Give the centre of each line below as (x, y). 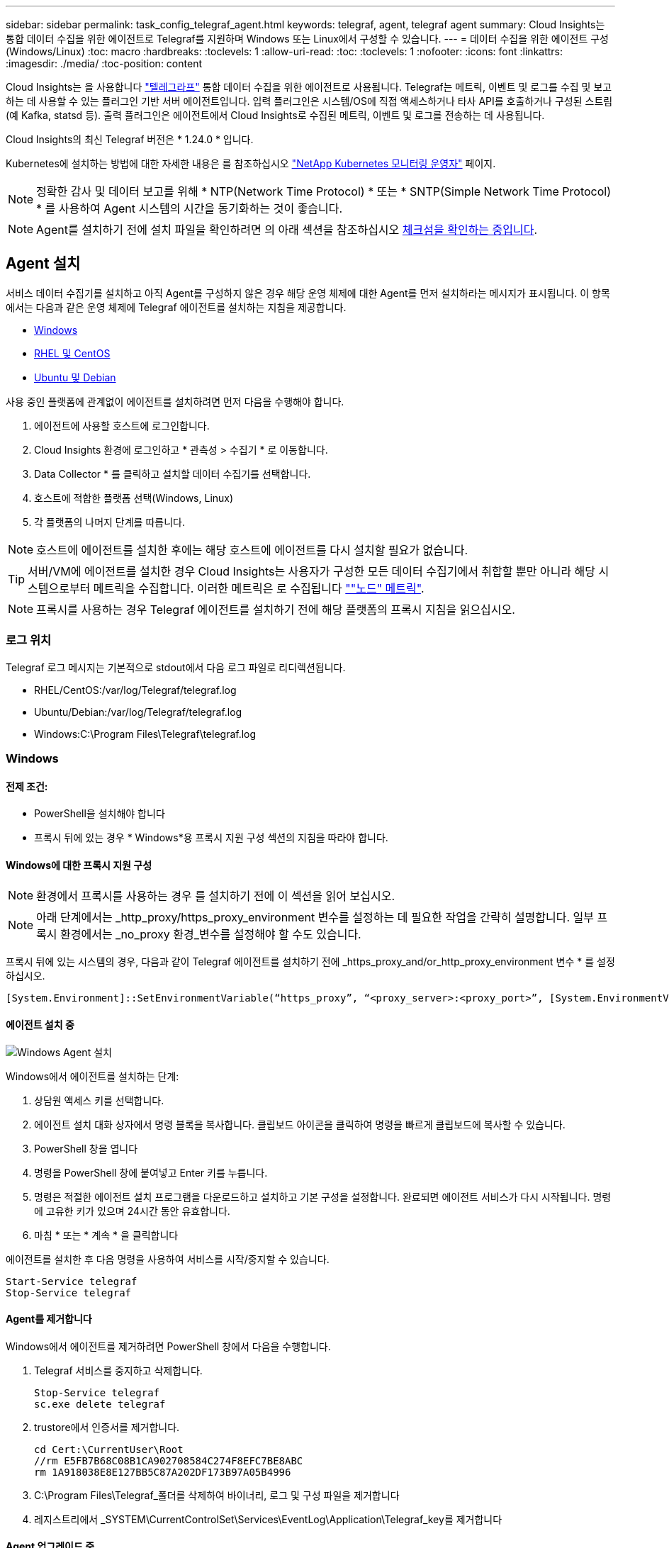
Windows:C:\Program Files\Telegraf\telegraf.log (145, 734)
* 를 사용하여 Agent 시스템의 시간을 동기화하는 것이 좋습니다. (190, 208)
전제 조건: (27, 786)
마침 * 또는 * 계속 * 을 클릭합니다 (106, 1235)
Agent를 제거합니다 (49, 1319)
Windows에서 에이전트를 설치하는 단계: (92, 1076)
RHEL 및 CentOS (72, 353)
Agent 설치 (43, 264)
